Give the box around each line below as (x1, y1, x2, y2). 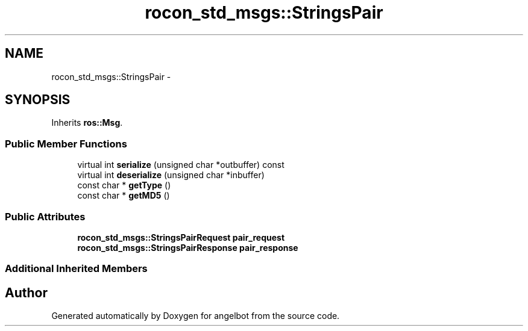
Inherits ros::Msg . (51, 117, 123, 128)
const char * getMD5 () (77, 190, 170, 201)
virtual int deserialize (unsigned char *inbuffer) (77, 170, 265, 181)
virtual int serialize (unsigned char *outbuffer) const (77, 159, 284, 170)
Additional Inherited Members (5, 262, 148, 275)
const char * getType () (77, 180, 171, 191)
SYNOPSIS (5, 92, 71, 108)
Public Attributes (5, 210, 86, 223)
